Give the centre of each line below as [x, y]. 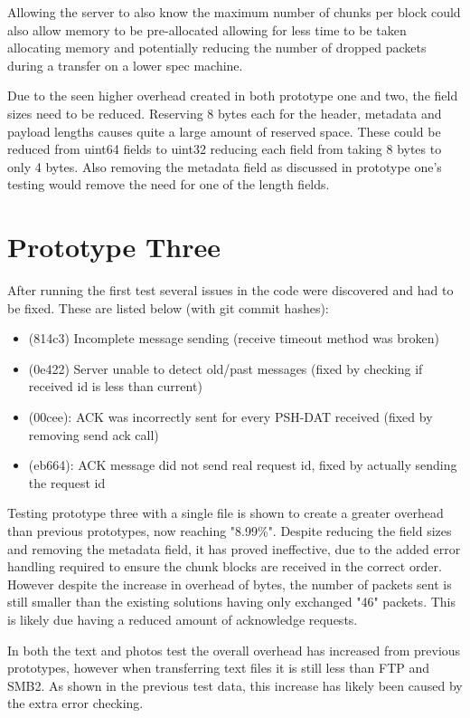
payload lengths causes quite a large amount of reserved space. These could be [224, 131]
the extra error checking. [75, 703]
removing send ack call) [94, 434]
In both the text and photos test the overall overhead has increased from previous [234, 650]
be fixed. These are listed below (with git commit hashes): [168, 307]
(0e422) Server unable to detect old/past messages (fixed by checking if [226, 368]
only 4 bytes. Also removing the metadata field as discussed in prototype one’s [225, 166]
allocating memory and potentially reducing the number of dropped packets [217, 48]
